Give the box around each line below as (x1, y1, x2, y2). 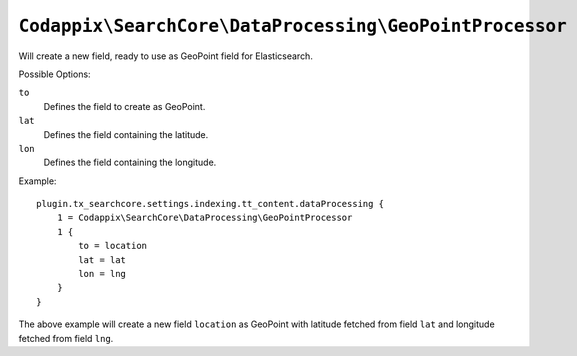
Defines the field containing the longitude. (43, 156, 217, 169)
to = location (78, 240, 148, 252)
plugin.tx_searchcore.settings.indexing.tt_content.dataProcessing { (36, 198, 385, 210)
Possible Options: (18, 68, 91, 80)
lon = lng (78, 268, 127, 280)
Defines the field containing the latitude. (43, 128, 209, 140)
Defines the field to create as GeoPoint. (43, 100, 206, 112)
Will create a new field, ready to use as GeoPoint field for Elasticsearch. (18, 50, 314, 62)
